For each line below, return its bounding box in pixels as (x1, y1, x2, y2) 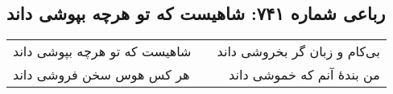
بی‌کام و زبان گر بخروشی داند (217, 42, 380, 61)
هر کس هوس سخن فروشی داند (13, 65, 190, 84)
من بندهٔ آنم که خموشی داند (229, 65, 380, 84)
